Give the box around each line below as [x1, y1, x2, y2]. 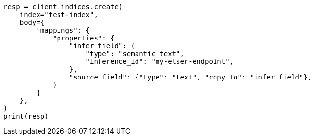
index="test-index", [20, 11, 98, 19]
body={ [20, 19, 45, 26]
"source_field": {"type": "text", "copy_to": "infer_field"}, [69, 73, 312, 81]
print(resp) [3, 112, 49, 120]
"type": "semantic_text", [85, 50, 184, 58]
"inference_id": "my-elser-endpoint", [85, 58, 234, 65]
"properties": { [53, 34, 115, 42]
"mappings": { [36, 26, 90, 34]
